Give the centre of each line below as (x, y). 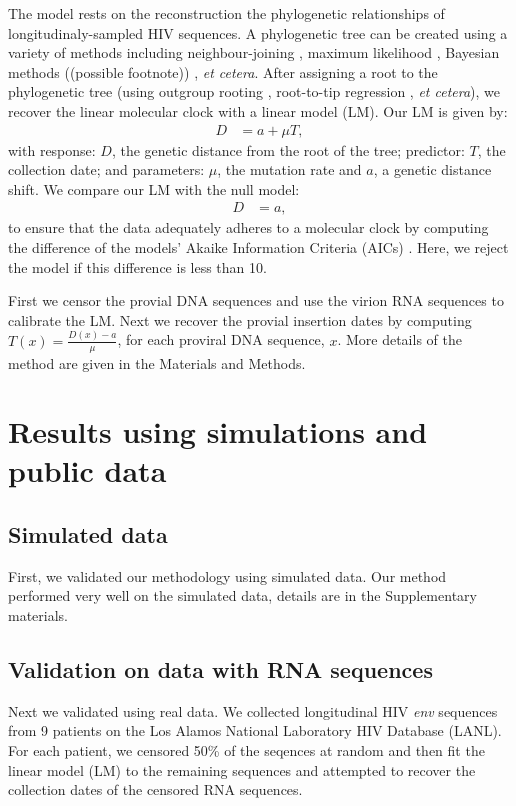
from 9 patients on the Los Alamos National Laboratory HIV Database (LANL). (255, 730)
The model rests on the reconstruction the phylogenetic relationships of (226, 13)
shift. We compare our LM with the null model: (154, 188)
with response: (52, 149)
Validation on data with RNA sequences (220, 669)
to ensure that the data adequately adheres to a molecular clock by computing (248, 227)
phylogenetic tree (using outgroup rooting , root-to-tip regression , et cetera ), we (254, 91)
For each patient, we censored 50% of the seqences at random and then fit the (246, 750)
